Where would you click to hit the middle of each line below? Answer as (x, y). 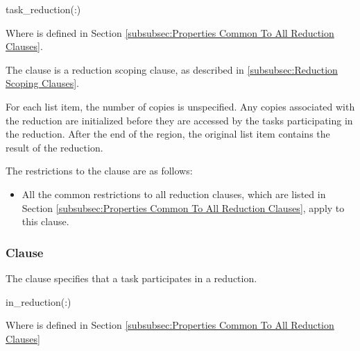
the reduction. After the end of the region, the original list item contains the (168, 134)
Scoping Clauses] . (42, 83)
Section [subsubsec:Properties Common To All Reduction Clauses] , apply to (183, 207)
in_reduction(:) (38, 301)
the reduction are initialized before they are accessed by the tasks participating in (179, 120)
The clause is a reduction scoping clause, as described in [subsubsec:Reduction (172, 69)
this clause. (45, 221)
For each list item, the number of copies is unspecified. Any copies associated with (180, 106)
